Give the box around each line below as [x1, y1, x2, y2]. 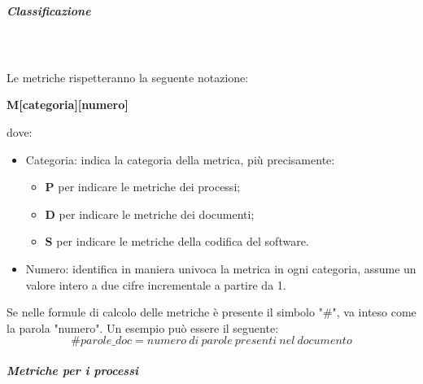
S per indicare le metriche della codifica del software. [45, 233, 309, 250]
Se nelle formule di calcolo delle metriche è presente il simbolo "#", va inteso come [7, 303, 416, 321]
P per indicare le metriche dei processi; [45, 178, 241, 195]
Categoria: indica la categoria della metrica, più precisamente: [25, 151, 335, 168]
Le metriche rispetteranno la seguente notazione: [7, 68, 249, 85]
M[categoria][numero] [7, 96, 129, 113]
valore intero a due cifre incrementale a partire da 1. [25, 276, 286, 293]
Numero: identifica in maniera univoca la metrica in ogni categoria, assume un [25, 260, 416, 277]
